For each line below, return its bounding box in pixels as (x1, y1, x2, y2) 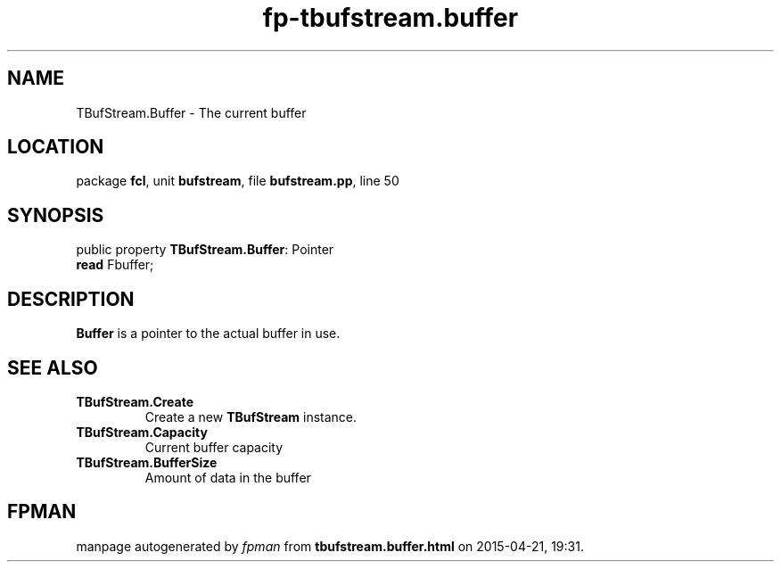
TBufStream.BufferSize (76, 454, 218, 470)
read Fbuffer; (76, 257, 154, 273)
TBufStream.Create (76, 393, 194, 409)
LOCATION (7, 136, 104, 159)
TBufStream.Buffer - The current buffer (76, 104, 307, 120)
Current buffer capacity (144, 439, 284, 455)
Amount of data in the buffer (144, 469, 311, 485)
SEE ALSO (7, 356, 98, 379)
